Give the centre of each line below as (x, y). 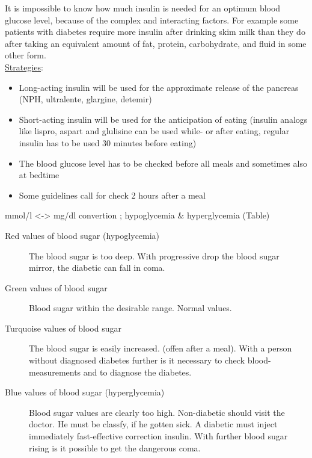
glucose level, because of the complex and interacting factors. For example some (152, 20)
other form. (26, 55)
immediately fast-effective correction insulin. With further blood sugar (158, 436)
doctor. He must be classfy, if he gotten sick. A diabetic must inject (153, 424)
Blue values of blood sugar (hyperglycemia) (85, 392)
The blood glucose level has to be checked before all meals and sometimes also (163, 163)
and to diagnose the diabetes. (137, 372)
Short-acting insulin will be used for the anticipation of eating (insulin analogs (163, 119)
